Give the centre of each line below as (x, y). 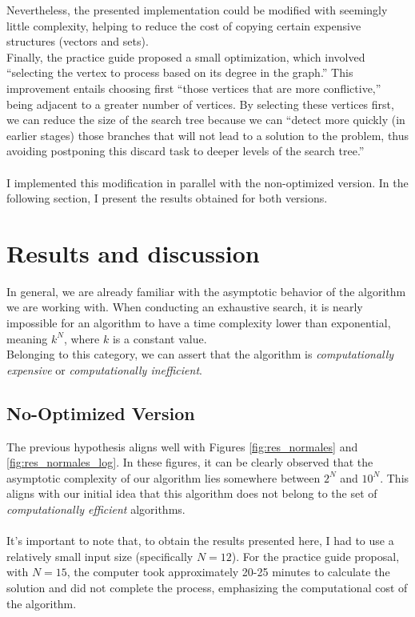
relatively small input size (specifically (100, 556)
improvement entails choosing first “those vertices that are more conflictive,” (194, 88)
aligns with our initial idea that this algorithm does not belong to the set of (192, 493)
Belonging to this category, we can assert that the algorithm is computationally (200, 354)
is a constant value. (160, 338)
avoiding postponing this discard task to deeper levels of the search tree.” (186, 151)
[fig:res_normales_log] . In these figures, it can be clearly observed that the (190, 462)
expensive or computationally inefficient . (104, 369)
